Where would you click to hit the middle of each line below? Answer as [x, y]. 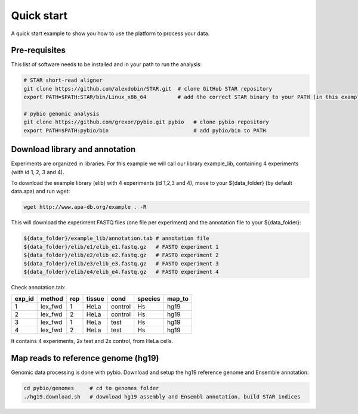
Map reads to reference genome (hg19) [85, 358]
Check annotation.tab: [38, 287]
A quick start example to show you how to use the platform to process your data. [110, 33]
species [149, 299]
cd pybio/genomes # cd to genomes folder [91, 388]
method [52, 299]
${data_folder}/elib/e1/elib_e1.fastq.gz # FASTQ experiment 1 [121, 247]
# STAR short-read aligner [63, 80]
